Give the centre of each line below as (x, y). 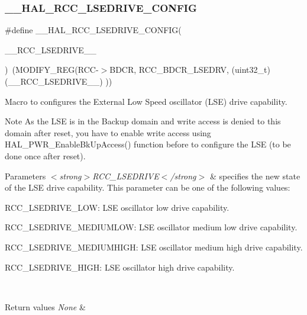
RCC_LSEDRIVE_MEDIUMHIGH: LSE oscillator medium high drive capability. (154, 247)
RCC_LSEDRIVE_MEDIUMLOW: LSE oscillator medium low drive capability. (151, 227)
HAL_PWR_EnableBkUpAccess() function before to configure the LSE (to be (148, 144)
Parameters (25, 176)
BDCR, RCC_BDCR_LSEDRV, (169, 70)
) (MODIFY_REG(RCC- (52, 70)
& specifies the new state (255, 176)
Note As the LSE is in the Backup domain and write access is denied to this (143, 121)
